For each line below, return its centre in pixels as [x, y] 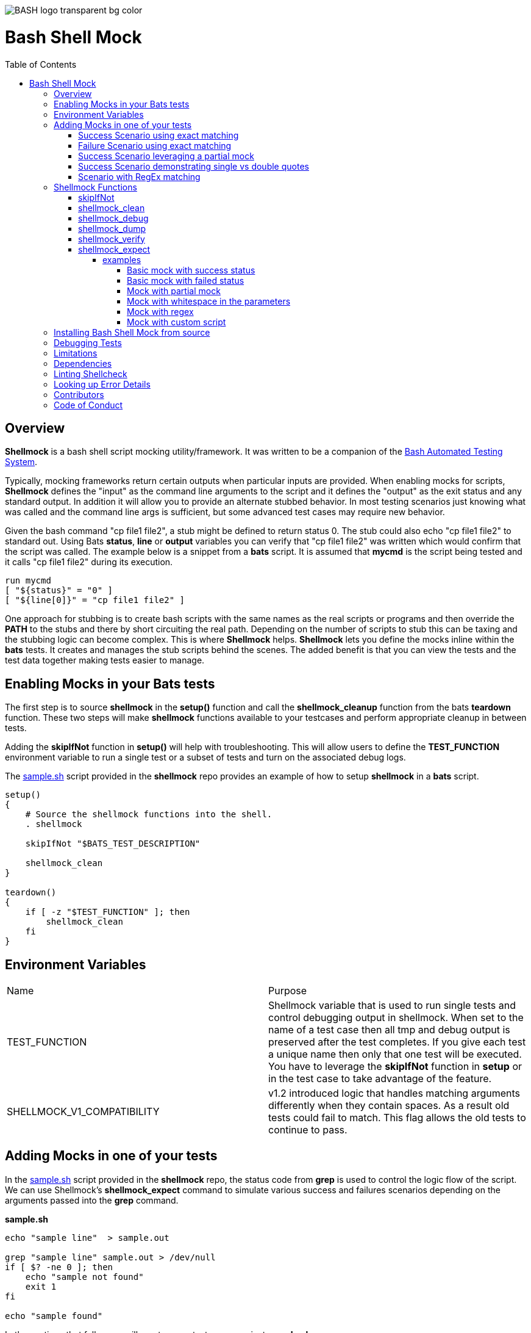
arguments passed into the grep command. [92, 1200]
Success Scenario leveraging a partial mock [166, 156]
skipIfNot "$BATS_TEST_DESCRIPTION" [113, 844]
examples [122, 259]
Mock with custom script [176, 322]
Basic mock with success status [191, 270]
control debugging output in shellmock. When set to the [396, 1018]
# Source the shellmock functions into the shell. [149, 815]
